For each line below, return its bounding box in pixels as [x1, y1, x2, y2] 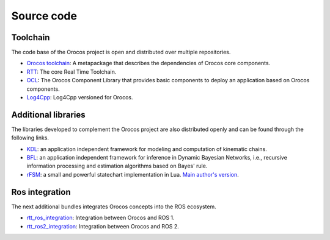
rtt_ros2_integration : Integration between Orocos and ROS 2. [26, 222, 180, 230]
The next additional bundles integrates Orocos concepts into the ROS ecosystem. [11, 203, 216, 210]
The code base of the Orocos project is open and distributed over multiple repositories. [11, 49, 231, 56]
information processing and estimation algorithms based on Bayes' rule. [26, 162, 208, 170]
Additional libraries [11, 110, 86, 120]
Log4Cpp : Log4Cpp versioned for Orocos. [26, 94, 134, 101]
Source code [11, 9, 78, 23]
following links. [11, 134, 49, 141]
